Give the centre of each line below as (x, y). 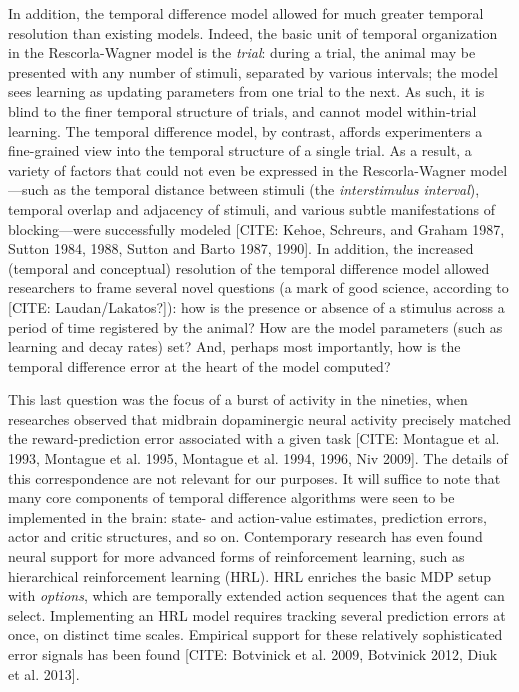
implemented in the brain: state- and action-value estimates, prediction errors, (247, 516)
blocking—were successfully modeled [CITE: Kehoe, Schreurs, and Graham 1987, (256, 228)
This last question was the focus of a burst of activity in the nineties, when (238, 399)
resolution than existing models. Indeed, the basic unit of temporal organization (253, 32)
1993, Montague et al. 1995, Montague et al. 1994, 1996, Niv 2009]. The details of (258, 458)
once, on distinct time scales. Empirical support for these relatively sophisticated (255, 634)
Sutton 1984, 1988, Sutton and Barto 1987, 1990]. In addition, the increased (241, 248)
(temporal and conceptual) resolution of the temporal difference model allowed (249, 267)
